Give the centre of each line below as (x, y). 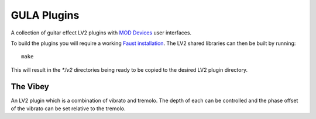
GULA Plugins (45, 15)
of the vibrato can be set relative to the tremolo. (68, 108)
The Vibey (30, 87)
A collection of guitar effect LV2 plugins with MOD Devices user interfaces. (101, 33)
